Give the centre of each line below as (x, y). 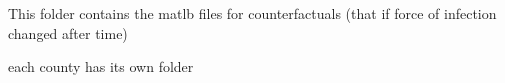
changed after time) (68, 32)
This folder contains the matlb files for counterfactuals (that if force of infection (252, 13)
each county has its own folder (101, 66)
